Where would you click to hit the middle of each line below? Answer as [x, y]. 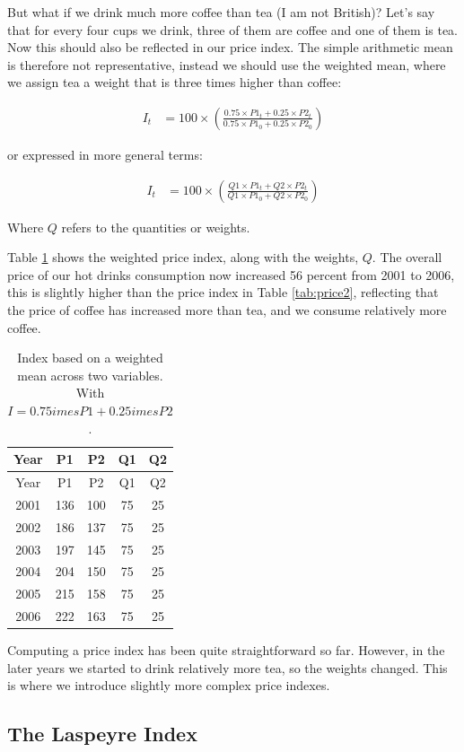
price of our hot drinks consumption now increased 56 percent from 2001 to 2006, [231, 274]
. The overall [407, 257]
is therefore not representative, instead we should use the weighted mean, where [227, 64]
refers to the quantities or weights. [156, 227]
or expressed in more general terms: [105, 154]
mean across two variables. [90, 375]
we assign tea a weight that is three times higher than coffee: [175, 82]
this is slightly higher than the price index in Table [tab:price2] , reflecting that [223, 292]
